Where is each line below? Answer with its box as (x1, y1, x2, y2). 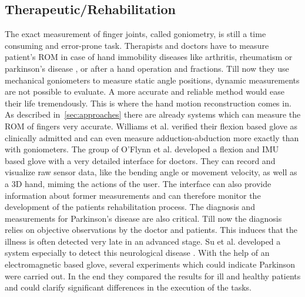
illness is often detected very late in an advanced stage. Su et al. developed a (5, 235, 281, 247)
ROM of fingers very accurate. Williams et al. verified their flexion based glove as (5, 119, 298, 132)
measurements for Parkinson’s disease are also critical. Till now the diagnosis (5, 212, 282, 224)
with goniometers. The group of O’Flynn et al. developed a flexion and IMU (5, 143, 279, 155)
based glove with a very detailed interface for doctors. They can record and (5, 154, 276, 166)
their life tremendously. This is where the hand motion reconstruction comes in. (5, 96, 291, 109)
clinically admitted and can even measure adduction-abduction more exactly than (5, 131, 299, 144)
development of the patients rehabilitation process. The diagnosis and (5, 201, 255, 213)
